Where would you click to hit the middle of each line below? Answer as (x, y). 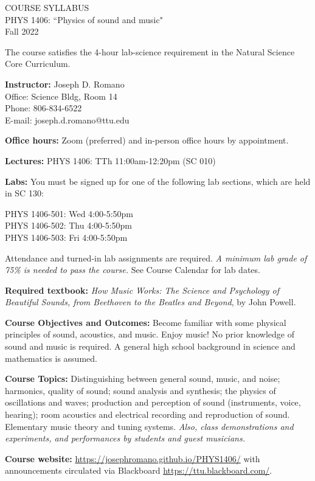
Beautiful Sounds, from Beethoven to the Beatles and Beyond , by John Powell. (151, 302)
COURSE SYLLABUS (47, 7)
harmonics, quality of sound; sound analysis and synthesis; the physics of (140, 390)
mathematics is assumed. (51, 358)
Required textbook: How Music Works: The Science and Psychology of (142, 290)
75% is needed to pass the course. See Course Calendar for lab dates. (133, 270)
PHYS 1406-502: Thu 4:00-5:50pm (69, 225)
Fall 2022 (22, 31)
